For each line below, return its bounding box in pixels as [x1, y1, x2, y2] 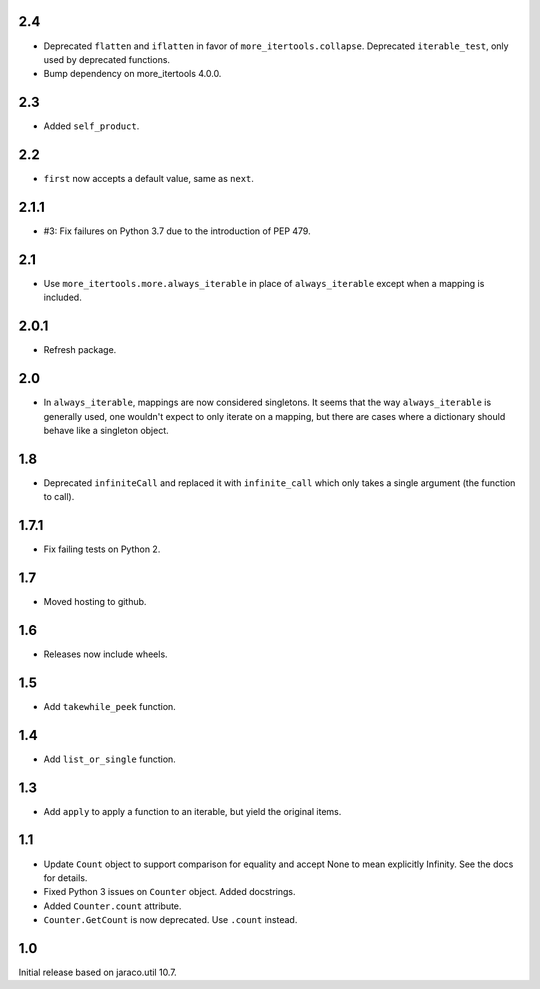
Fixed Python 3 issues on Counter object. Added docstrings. [43, 886, 296, 898]
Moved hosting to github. [43, 596, 147, 608]
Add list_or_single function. [43, 753, 177, 765]
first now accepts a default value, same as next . [43, 173, 255, 185]
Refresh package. [43, 344, 117, 356]
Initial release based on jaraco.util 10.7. [18, 966, 177, 979]
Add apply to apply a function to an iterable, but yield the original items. [43, 805, 342, 817]
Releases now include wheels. [43, 648, 169, 660]
